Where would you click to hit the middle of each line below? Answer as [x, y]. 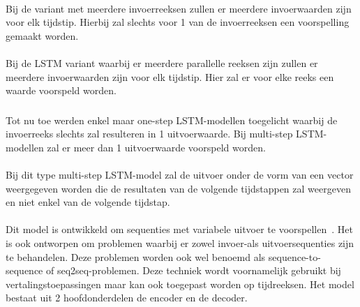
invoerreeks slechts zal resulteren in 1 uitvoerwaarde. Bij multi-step [149, 134]
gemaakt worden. [42, 35]
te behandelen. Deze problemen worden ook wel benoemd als [136, 256]
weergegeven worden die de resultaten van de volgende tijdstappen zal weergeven [178, 188]
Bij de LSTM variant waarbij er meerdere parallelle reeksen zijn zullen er [162, 62]
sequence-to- [294, 256]
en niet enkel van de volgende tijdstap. [88, 202]
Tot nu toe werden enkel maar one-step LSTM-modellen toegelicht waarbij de [172, 120]
